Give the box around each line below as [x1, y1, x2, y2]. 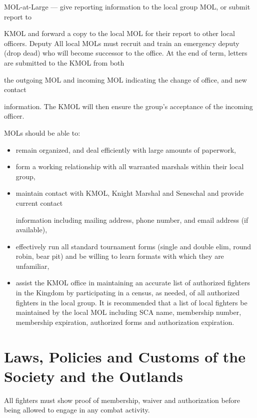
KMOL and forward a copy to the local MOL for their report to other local [4, 28, 235, 39]
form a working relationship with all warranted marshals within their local [15, 161, 244, 172]
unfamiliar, [15, 260, 49, 271]
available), [15, 224, 47, 235]
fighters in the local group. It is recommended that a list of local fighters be [15, 297, 247, 307]
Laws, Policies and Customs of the [4, 346, 246, 366]
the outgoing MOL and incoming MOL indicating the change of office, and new [4, 74, 247, 85]
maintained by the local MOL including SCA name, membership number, [15, 307, 241, 317]
